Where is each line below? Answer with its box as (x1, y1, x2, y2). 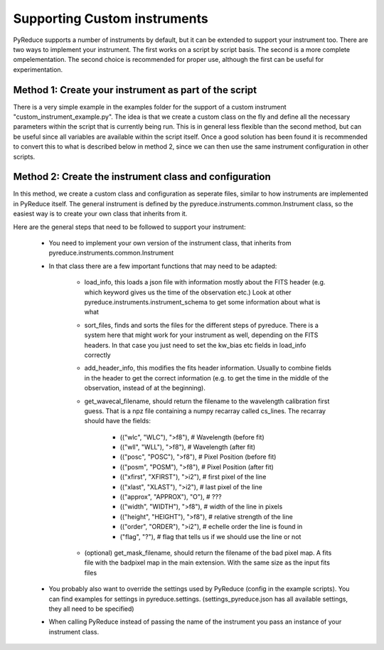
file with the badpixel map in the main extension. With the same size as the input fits (84, 558, 331, 567)
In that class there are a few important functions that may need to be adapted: (48, 262, 277, 270)
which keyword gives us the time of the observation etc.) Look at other (84, 288, 292, 297)
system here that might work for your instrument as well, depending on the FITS (84, 331, 319, 339)
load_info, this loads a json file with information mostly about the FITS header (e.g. (84, 278, 326, 287)
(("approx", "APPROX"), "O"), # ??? (119, 493, 222, 501)
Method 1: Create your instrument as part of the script (13, 84, 257, 96)
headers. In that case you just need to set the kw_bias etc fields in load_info (84, 341, 306, 349)
